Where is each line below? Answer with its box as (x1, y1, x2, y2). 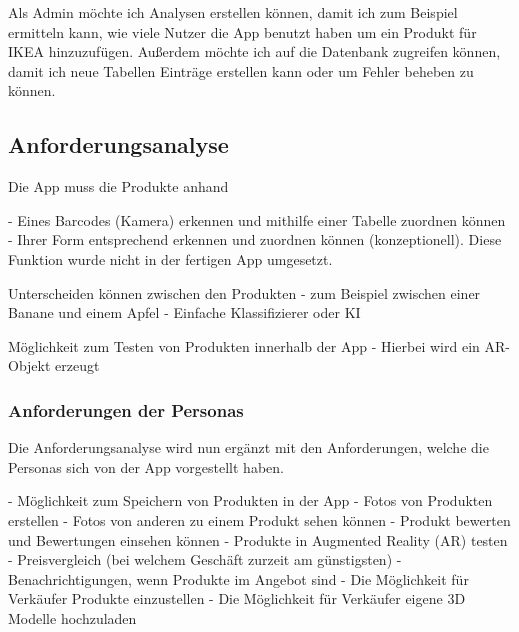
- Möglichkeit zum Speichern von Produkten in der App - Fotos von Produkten (8, 490, 493, 511)
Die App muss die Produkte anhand (8, 176, 229, 197)
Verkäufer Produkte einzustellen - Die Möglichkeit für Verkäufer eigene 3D (8, 588, 466, 609)
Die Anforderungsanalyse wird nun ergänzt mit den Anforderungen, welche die (8, 437, 489, 458)
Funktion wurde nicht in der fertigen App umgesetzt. (8, 248, 333, 269)
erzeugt (55, 355, 100, 376)
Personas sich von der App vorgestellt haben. (8, 456, 284, 477)
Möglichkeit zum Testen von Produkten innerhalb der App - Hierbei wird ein (8, 335, 480, 356)
